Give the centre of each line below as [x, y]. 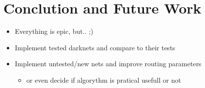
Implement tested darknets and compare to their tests [95, 47]
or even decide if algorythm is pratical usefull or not [104, 80]
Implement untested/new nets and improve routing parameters [108, 64]
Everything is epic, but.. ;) [54, 31]
